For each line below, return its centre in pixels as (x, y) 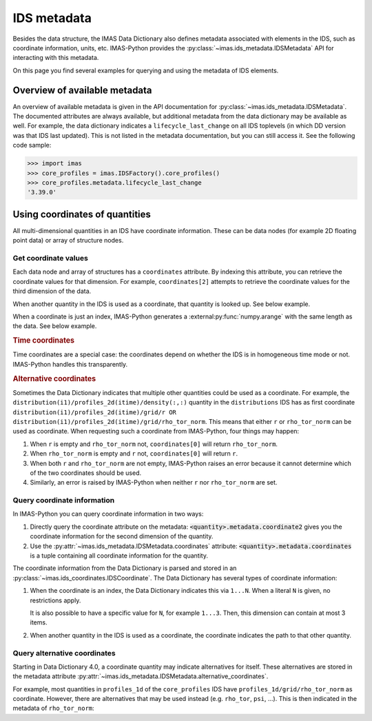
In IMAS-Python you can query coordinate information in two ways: (108, 514)
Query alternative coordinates (64, 653)
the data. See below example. (55, 326)
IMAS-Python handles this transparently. (70, 364)
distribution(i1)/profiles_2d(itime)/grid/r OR (95, 412)
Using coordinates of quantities (82, 214)
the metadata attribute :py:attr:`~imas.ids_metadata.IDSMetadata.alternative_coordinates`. (141, 676)
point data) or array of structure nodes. (68, 241)
